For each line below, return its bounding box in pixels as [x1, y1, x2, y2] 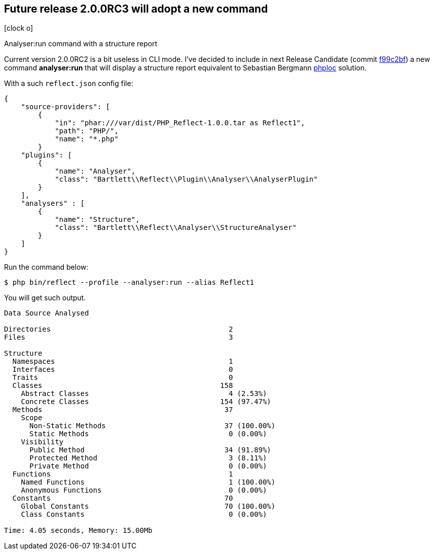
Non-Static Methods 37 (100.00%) [29, 422, 276, 430]
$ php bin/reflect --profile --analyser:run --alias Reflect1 [4, 278, 254, 287]
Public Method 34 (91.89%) [29, 446, 272, 454]
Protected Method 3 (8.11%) [29, 454, 267, 462]
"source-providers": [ [21, 103, 110, 111]
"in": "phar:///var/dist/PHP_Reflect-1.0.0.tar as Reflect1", [55, 119, 305, 127]
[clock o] [4, 24, 33, 33]
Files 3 [4, 333, 233, 342]
